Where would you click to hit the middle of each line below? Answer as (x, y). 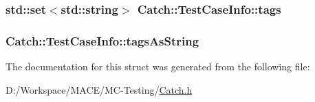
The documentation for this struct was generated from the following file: (158, 67)
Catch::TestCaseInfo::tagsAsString (102, 40)
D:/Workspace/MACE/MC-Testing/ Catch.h (99, 89)
